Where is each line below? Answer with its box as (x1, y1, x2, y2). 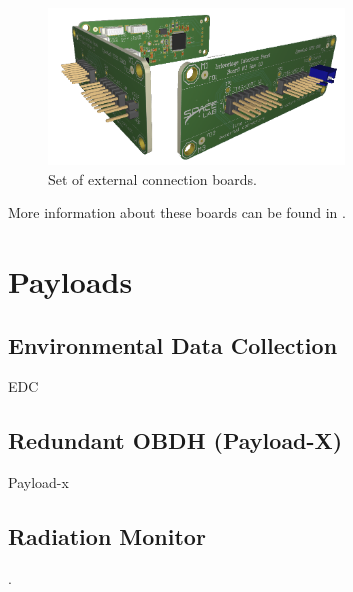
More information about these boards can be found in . (8, 202, 346, 223)
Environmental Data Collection (8, 329, 338, 360)
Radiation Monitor (8, 521, 206, 552)
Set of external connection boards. (48, 168, 258, 189)
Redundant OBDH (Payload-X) (8, 425, 343, 456)
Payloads (8, 261, 133, 302)
